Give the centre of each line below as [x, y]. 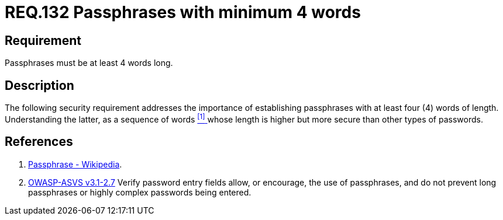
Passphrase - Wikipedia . [75, 164]
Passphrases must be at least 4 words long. [89, 63]
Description [39, 85]
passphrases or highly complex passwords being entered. [140, 192]
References [39, 142]
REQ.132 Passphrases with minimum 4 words [183, 12]
